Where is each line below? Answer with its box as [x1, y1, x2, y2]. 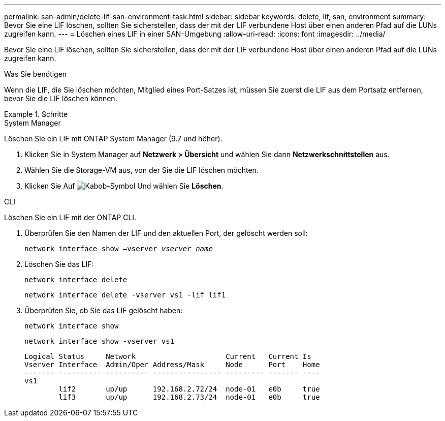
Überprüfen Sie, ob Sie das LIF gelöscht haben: [24, 306, 183, 315]
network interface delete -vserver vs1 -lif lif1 [24, 291, 226, 299]
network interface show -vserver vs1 [24, 337, 175, 345]
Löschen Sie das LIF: [24, 260, 94, 268]
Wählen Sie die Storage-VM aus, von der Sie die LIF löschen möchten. [24, 166, 259, 174]
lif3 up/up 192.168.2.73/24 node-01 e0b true [58, 393, 320, 401]
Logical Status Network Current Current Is [24, 352, 311, 360]
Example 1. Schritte [4, 110, 68, 118]
